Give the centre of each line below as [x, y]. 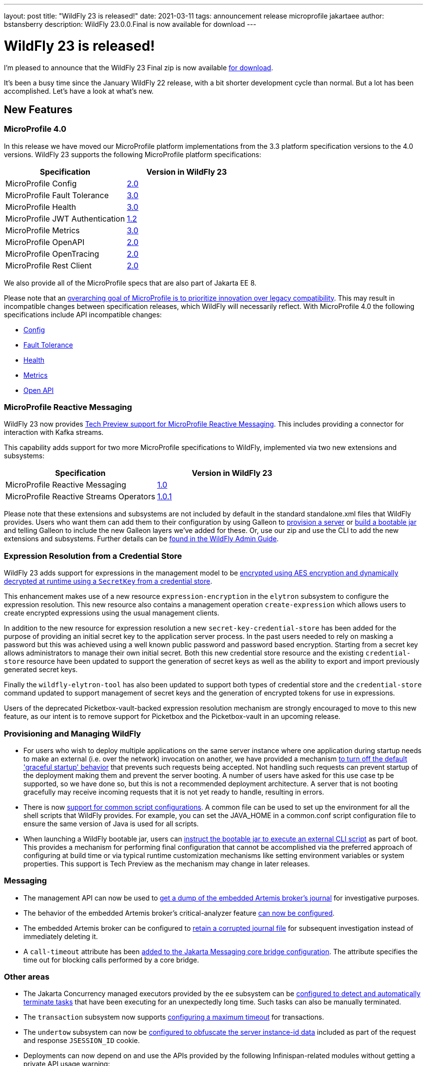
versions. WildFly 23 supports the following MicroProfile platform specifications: [133, 154]
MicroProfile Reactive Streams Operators [80, 497]
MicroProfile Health [41, 207]
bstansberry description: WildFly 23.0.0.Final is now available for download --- [130, 24]
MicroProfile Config [41, 183]
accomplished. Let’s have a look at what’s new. [79, 91]
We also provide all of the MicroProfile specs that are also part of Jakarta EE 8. [130, 283]
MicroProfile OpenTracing [52, 254]
